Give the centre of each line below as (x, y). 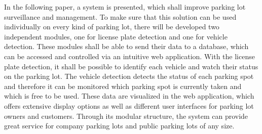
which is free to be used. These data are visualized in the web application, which (129, 96)
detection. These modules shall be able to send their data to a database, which (126, 46)
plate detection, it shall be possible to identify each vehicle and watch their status (131, 66)
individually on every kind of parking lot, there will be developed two (112, 27)
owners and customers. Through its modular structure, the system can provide (126, 116)
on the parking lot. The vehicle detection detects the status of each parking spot (129, 76)
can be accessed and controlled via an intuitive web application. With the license (129, 56)
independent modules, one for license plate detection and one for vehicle (116, 36)
